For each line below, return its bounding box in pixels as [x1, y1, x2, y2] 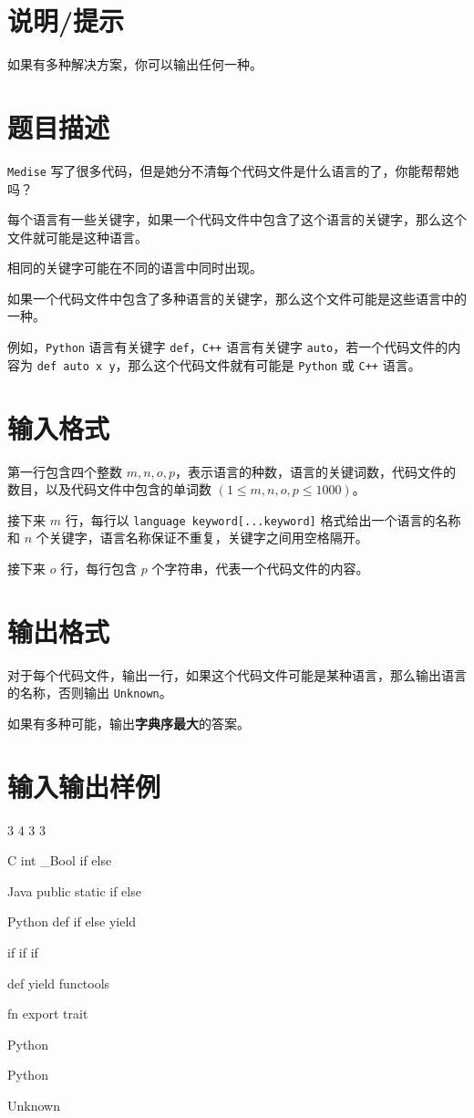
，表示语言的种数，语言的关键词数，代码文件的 [174, 461, 456, 481]
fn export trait [7, 1004, 88, 1023]
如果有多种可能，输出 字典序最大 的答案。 [7, 713, 250, 732]
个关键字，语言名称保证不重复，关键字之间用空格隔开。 [36, 528, 368, 547]
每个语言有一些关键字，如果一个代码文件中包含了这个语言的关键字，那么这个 [7, 210, 467, 229]
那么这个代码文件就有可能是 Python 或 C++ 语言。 [128, 355, 421, 374]
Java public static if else [7, 881, 141, 900]
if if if [7, 943, 38, 961]
